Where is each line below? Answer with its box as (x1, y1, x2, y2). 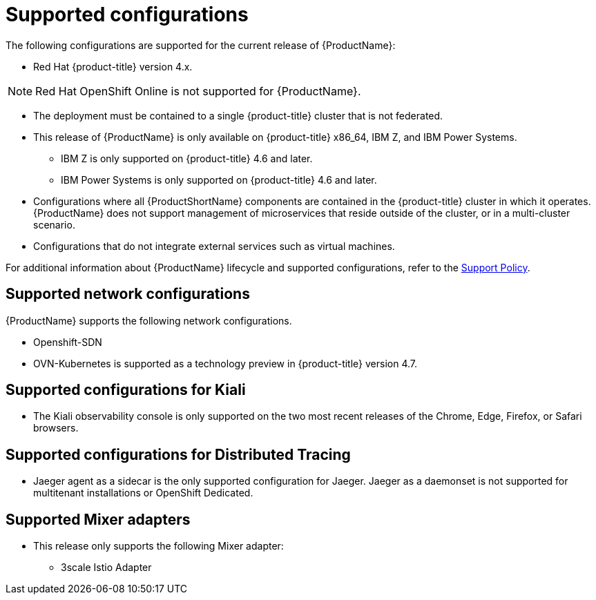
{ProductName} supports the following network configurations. (6, 314, 292, 327)
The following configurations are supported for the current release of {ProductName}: (6, 39, 396, 51)
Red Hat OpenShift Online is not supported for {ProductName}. (35, 84, 361, 98)
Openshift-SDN (33, 336, 102, 348)
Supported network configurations (6, 285, 250, 303)
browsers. (33, 422, 79, 434)
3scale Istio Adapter (61, 561, 152, 574)
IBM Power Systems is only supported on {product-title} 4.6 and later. (61, 173, 377, 186)
